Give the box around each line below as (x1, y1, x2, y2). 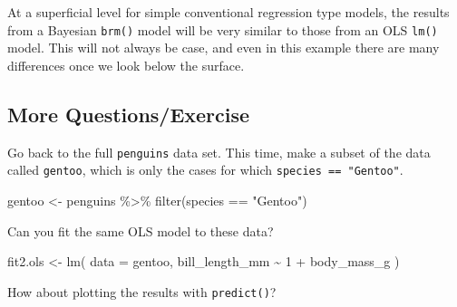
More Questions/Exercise (7, 100, 250, 128)
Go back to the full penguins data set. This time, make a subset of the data (7, 142, 431, 161)
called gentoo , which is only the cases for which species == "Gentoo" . (7, 160, 404, 179)
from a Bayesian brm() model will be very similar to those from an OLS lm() (7, 20, 438, 39)
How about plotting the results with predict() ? (7, 282, 277, 301)
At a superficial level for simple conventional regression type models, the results (7, 3, 450, 21)
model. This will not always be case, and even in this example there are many (7, 38, 440, 57)
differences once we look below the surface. (7, 55, 245, 74)
